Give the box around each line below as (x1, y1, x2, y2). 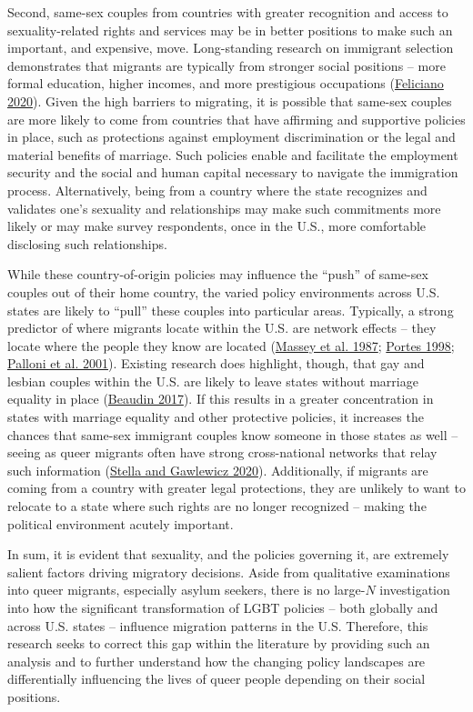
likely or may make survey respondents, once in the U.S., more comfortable (7, 216, 427, 236)
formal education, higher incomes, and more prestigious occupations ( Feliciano (7, 74, 444, 93)
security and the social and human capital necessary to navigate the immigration (7, 163, 458, 182)
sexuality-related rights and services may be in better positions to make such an (7, 20, 453, 39)
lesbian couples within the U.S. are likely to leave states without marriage (7, 371, 418, 390)
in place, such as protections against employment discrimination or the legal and (7, 127, 456, 146)
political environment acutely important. (7, 514, 234, 533)
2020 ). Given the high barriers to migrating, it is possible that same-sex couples (7, 91, 452, 110)
